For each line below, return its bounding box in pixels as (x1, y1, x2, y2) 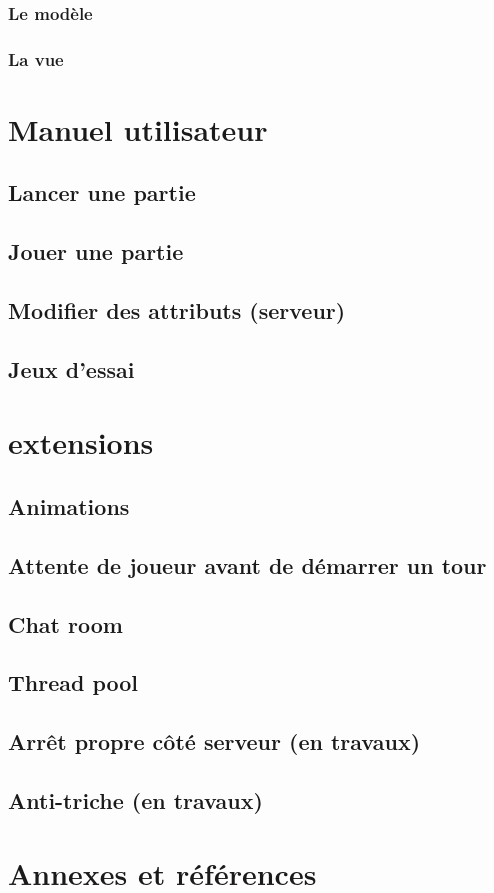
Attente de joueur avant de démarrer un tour (8, 549, 487, 580)
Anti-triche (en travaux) (8, 784, 263, 815)
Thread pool (8, 667, 139, 698)
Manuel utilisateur (8, 108, 268, 149)
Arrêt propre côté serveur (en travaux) (8, 726, 421, 757)
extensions (8, 422, 154, 463)
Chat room (8, 608, 123, 639)
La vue (8, 46, 64, 71)
